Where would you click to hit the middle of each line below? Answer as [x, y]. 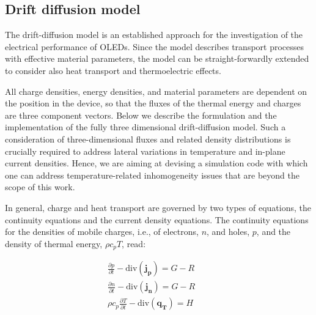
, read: [134, 243]
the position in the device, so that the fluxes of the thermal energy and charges [153, 103]
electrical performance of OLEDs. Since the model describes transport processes [155, 46]
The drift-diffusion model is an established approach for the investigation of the [154, 35]
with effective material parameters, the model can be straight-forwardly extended [157, 58]
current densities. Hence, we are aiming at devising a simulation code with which [156, 163]
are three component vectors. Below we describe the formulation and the [141, 115]
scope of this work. [40, 187]
